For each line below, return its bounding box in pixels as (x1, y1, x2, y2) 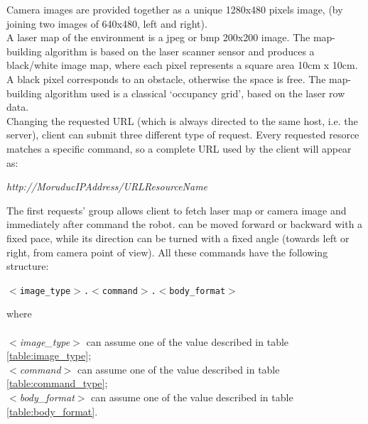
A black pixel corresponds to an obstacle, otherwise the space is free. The (6, 71, 326, 86)
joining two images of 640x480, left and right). (6, 16, 207, 31)
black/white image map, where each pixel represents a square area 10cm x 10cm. (6, 58, 358, 72)
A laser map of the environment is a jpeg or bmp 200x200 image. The (6, 30, 310, 45)
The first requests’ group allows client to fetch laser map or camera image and (6, 202, 347, 217)
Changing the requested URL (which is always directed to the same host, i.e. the (6, 113, 358, 128)
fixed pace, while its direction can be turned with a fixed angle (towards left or (6, 230, 350, 245)
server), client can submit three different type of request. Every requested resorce (6, 127, 359, 142)
